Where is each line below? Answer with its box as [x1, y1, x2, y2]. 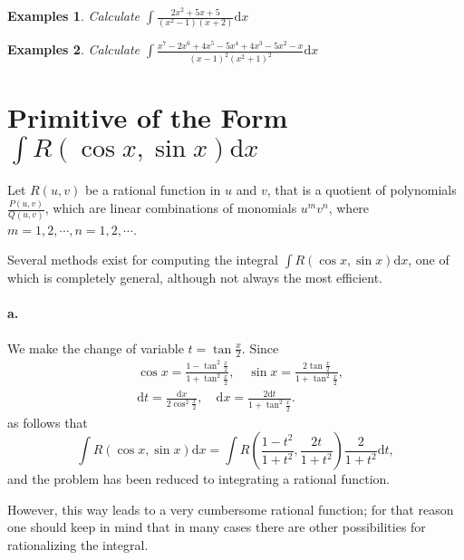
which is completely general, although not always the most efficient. [7, 268, 383, 287]
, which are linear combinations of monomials [44, 198, 297, 217]
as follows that [7, 412, 88, 431]
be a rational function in [84, 180, 221, 199]
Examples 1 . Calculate [7, 6, 140, 24]
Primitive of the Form [7, 99, 288, 136]
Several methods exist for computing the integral [7, 250, 278, 269]
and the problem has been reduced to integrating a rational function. [7, 469, 391, 488]
